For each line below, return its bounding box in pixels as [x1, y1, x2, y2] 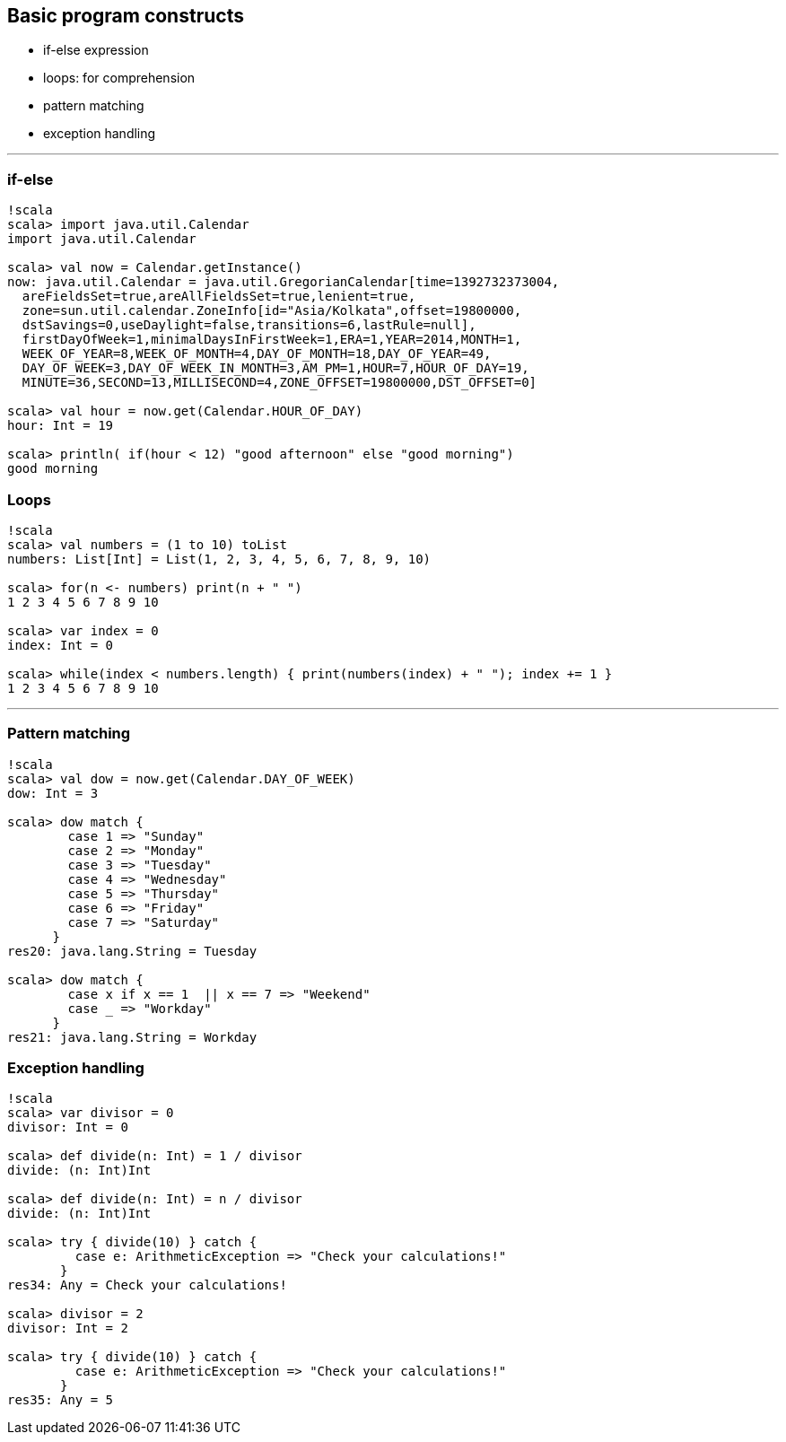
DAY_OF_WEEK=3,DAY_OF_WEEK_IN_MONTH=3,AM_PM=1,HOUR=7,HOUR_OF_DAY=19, [22, 361, 529, 376]
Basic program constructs [7, 4, 244, 27]
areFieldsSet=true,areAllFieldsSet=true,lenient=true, [22, 289, 416, 304]
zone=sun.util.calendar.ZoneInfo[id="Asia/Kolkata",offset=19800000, [22, 303, 522, 319]
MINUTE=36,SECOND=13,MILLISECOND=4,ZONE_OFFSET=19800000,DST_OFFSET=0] [22, 375, 537, 390]
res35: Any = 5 [7, 1393, 114, 1408]
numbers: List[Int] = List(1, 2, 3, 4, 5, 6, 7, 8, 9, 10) [7, 551, 432, 566]
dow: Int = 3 [7, 785, 99, 800]
